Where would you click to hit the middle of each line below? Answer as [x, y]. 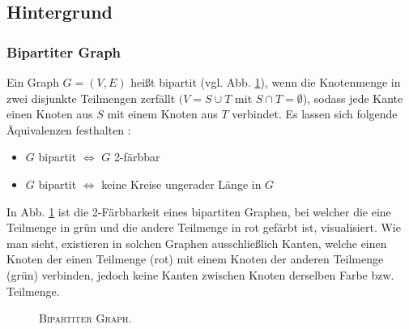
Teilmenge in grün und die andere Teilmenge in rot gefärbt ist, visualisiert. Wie [204, 227]
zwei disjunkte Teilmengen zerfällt [91, 98]
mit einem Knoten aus [162, 114]
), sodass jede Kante [353, 98]
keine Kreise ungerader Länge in [181, 184]
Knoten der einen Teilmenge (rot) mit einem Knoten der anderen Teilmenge [195, 259]
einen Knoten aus [50, 114]
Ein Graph [33, 82]
